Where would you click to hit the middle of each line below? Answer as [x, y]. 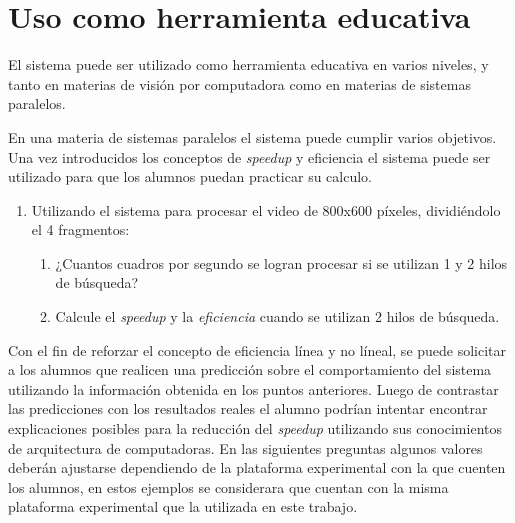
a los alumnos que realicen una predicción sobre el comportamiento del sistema [250, 369]
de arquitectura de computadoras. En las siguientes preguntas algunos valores [245, 447]
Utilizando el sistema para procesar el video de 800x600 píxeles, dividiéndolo [266, 209]
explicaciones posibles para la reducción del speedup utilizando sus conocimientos [255, 428]
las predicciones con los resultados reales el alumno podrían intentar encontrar [248, 408]
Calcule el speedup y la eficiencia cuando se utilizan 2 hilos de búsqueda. [277, 316]
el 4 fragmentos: [80, 229]
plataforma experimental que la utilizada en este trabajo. [183, 506]
